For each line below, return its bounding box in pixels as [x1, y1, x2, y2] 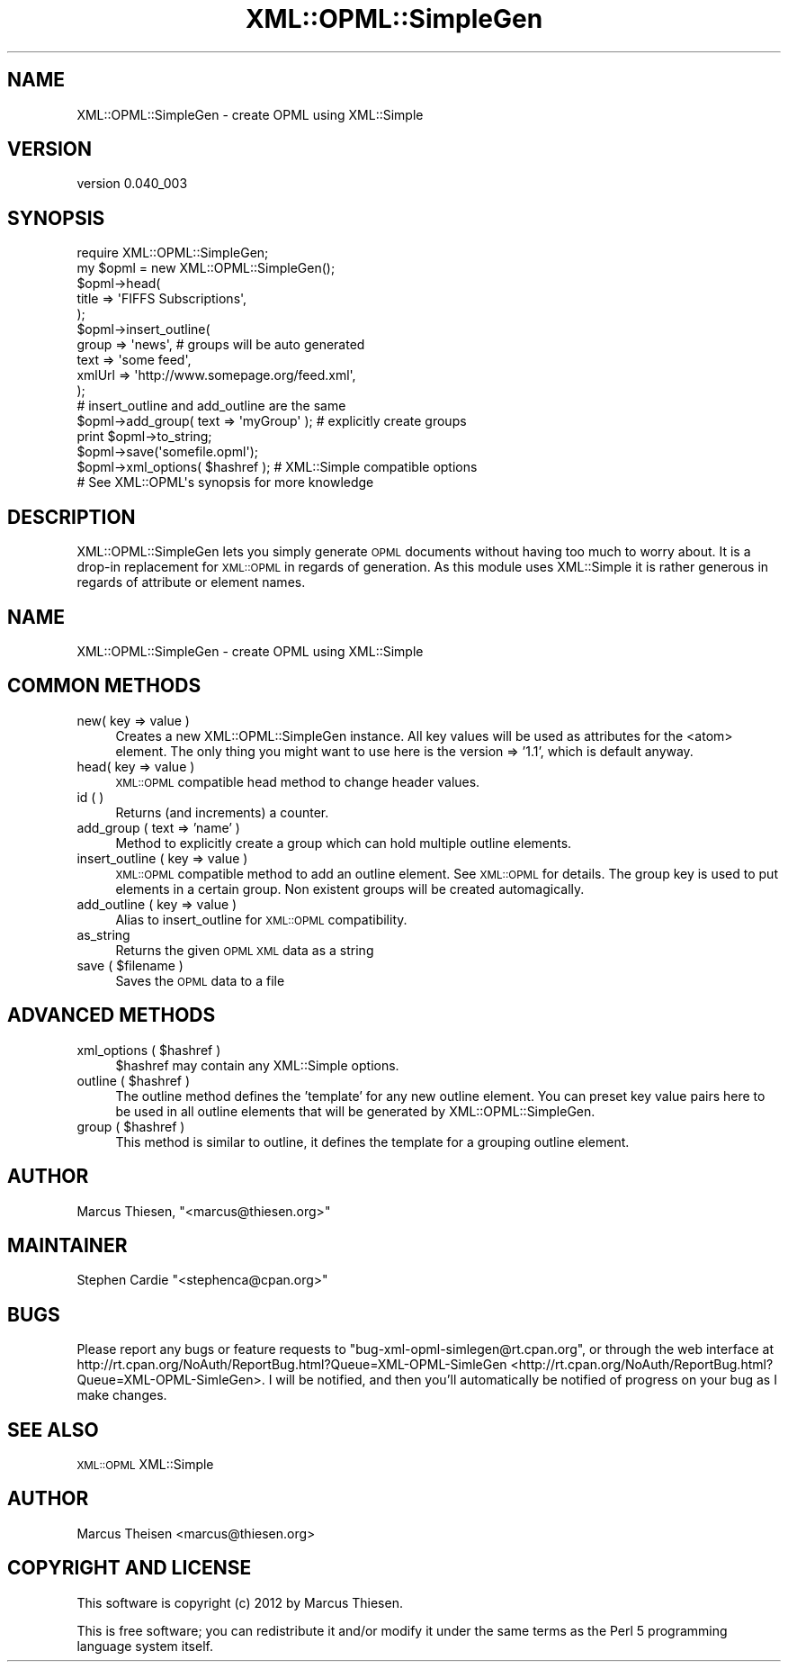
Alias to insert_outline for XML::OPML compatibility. [115, 911, 407, 927]
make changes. [76, 1387, 167, 1403]
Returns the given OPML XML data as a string [115, 942, 374, 958]
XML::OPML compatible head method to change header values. [115, 773, 480, 789]
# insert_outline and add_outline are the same [76, 398, 346, 414]
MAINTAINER [7, 1233, 128, 1257]
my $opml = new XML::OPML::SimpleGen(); [76, 260, 336, 276]
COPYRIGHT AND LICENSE [7, 1556, 252, 1580]
